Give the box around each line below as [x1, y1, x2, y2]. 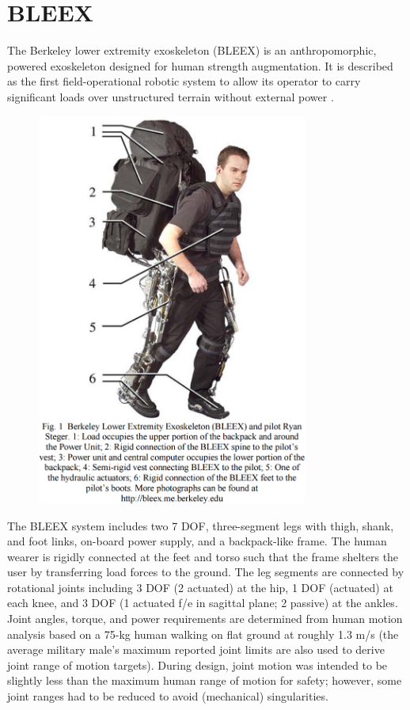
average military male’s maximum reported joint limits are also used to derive [7, 641, 385, 658]
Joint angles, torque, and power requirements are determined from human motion [7, 610, 403, 627]
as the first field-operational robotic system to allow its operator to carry [7, 73, 361, 89]
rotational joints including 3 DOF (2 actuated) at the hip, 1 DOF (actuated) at [7, 579, 393, 595]
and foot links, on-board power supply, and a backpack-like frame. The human [7, 533, 387, 549]
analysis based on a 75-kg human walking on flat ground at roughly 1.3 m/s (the [7, 625, 399, 642]
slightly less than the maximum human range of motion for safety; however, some [7, 672, 402, 689]
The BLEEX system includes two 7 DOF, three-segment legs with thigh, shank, [7, 517, 394, 533]
